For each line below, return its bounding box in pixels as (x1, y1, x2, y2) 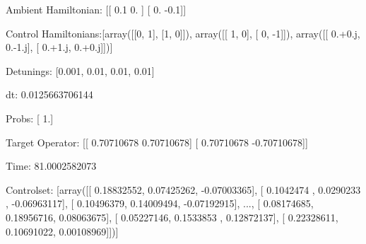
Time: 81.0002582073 (6, 158, 97, 173)
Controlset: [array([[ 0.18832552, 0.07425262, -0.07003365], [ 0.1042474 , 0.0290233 (6, 182, 361, 197)
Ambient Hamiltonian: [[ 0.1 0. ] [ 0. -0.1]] (6, 2, 187, 16)
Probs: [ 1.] (6, 110, 54, 125)
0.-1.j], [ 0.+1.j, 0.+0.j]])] (6, 40, 113, 54)
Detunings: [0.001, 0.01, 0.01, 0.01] (6, 63, 155, 78)
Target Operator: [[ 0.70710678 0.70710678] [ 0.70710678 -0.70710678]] (6, 134, 308, 149)
